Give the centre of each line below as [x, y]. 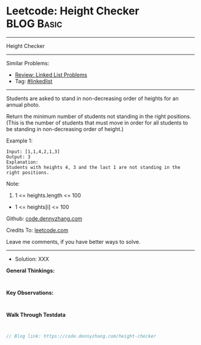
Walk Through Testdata [36, 314]
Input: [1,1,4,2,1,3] [33, 152]
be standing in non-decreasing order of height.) [65, 129]
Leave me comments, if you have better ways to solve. [73, 241]
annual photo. [23, 105]
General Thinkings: [31, 270]
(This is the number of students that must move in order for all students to [97, 122]
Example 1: [19, 140]
